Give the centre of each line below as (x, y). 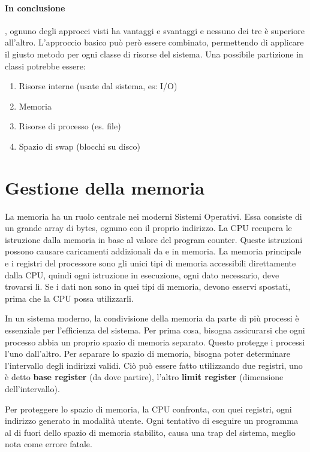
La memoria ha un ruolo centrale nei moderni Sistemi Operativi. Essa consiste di (154, 216)
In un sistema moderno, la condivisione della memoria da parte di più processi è (152, 318)
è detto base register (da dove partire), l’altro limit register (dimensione (144, 377)
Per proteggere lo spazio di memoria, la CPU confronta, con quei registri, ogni (148, 409)
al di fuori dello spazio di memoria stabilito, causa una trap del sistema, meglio (150, 432)
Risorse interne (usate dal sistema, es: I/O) (98, 86)
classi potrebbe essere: (45, 66)
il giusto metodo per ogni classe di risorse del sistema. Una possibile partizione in (154, 54)
